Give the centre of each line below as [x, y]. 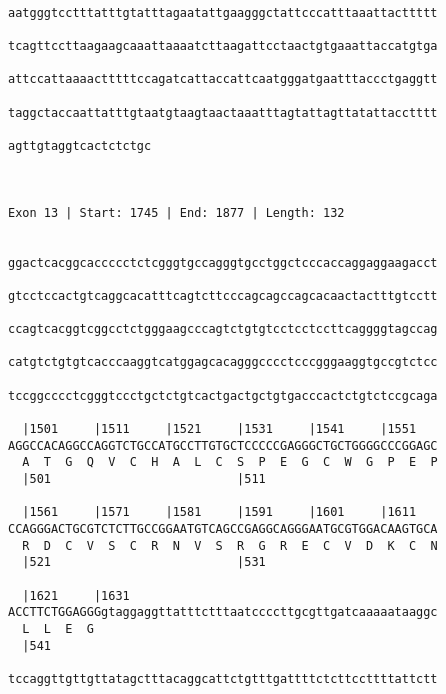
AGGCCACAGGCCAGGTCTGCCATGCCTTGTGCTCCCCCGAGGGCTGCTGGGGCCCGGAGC [223, 445]
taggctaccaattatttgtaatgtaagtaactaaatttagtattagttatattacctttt [223, 112]
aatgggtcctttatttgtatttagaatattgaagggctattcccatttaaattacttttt [223, 12]
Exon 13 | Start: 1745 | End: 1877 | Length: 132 [176, 212]
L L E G [58, 628]
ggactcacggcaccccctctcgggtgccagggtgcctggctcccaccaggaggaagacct [223, 262]
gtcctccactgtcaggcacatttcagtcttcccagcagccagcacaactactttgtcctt [223, 295]
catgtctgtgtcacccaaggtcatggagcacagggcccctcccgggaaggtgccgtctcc [223, 362]
